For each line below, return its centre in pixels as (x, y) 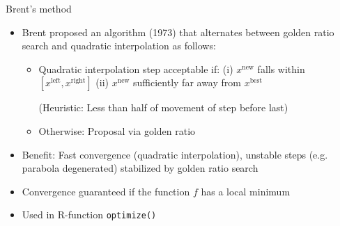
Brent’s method (39, 8)
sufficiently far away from (187, 82)
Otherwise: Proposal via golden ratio (117, 130)
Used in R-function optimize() (89, 215)
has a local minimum (246, 191)
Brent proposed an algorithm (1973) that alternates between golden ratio (178, 32)
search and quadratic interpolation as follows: (119, 46)
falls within (281, 68)
